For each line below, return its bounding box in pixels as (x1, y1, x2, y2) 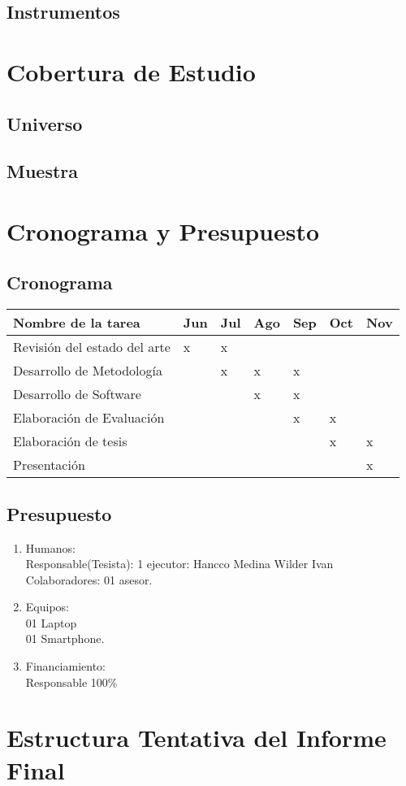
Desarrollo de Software (13, 384, 141, 404)
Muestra (6, 159, 79, 184)
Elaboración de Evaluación (13, 408, 165, 428)
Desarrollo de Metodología (13, 361, 162, 380)
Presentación (13, 455, 85, 475)
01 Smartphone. (25, 630, 105, 647)
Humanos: (25, 539, 76, 556)
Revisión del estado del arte (13, 337, 171, 357)
